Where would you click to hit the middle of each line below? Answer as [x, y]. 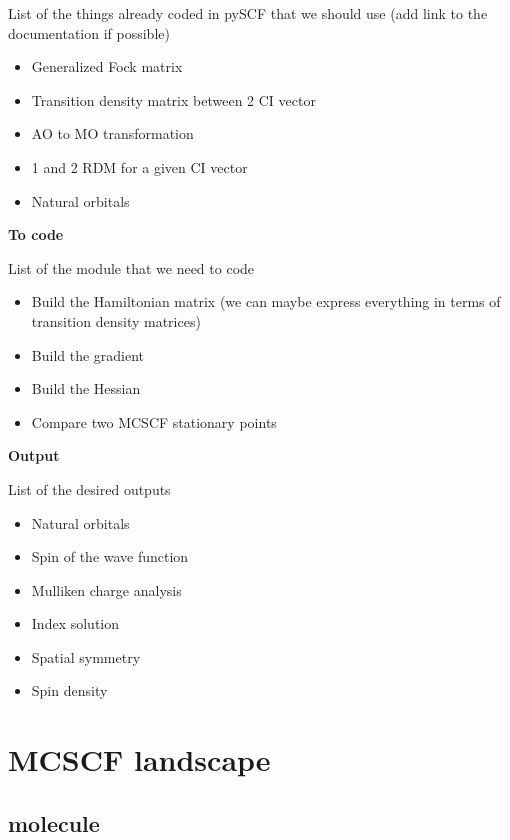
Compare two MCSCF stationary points [154, 421]
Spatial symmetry [86, 656]
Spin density [69, 690]
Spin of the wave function [110, 556]
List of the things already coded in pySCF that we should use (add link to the [248, 13]
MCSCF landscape [139, 759]
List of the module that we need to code [131, 267]
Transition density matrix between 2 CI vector [173, 99]
